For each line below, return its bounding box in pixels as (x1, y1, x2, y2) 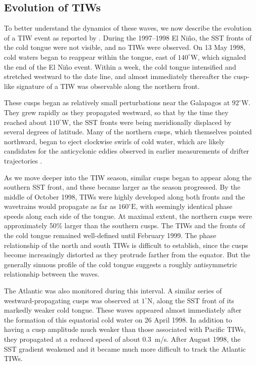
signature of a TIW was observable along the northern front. (16, 81, 200, 91)
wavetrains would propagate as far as (4, 201, 116, 211)
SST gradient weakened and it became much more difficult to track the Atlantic (4, 343, 246, 354)
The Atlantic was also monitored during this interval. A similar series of (4, 285, 222, 296)
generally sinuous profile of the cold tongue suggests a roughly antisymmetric (4, 259, 237, 269)
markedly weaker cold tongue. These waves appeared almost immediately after (4, 305, 242, 315)
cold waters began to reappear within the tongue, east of (4, 51, 176, 62)
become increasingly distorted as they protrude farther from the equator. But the (4, 249, 251, 260)
